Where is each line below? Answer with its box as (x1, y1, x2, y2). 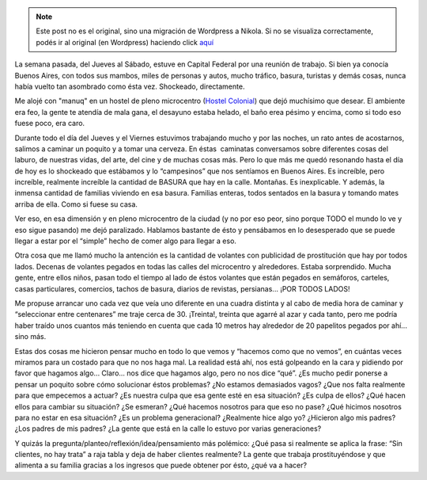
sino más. (14, 332, 47, 341)
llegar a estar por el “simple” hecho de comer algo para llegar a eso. (14, 236, 237, 246)
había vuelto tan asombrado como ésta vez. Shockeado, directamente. (14, 82, 245, 91)
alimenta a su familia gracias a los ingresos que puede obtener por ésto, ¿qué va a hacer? (14, 460, 308, 470)
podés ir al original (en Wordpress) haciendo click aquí (36, 37, 213, 47)
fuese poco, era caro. (14, 119, 85, 128)
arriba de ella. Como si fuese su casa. (14, 199, 138, 209)
